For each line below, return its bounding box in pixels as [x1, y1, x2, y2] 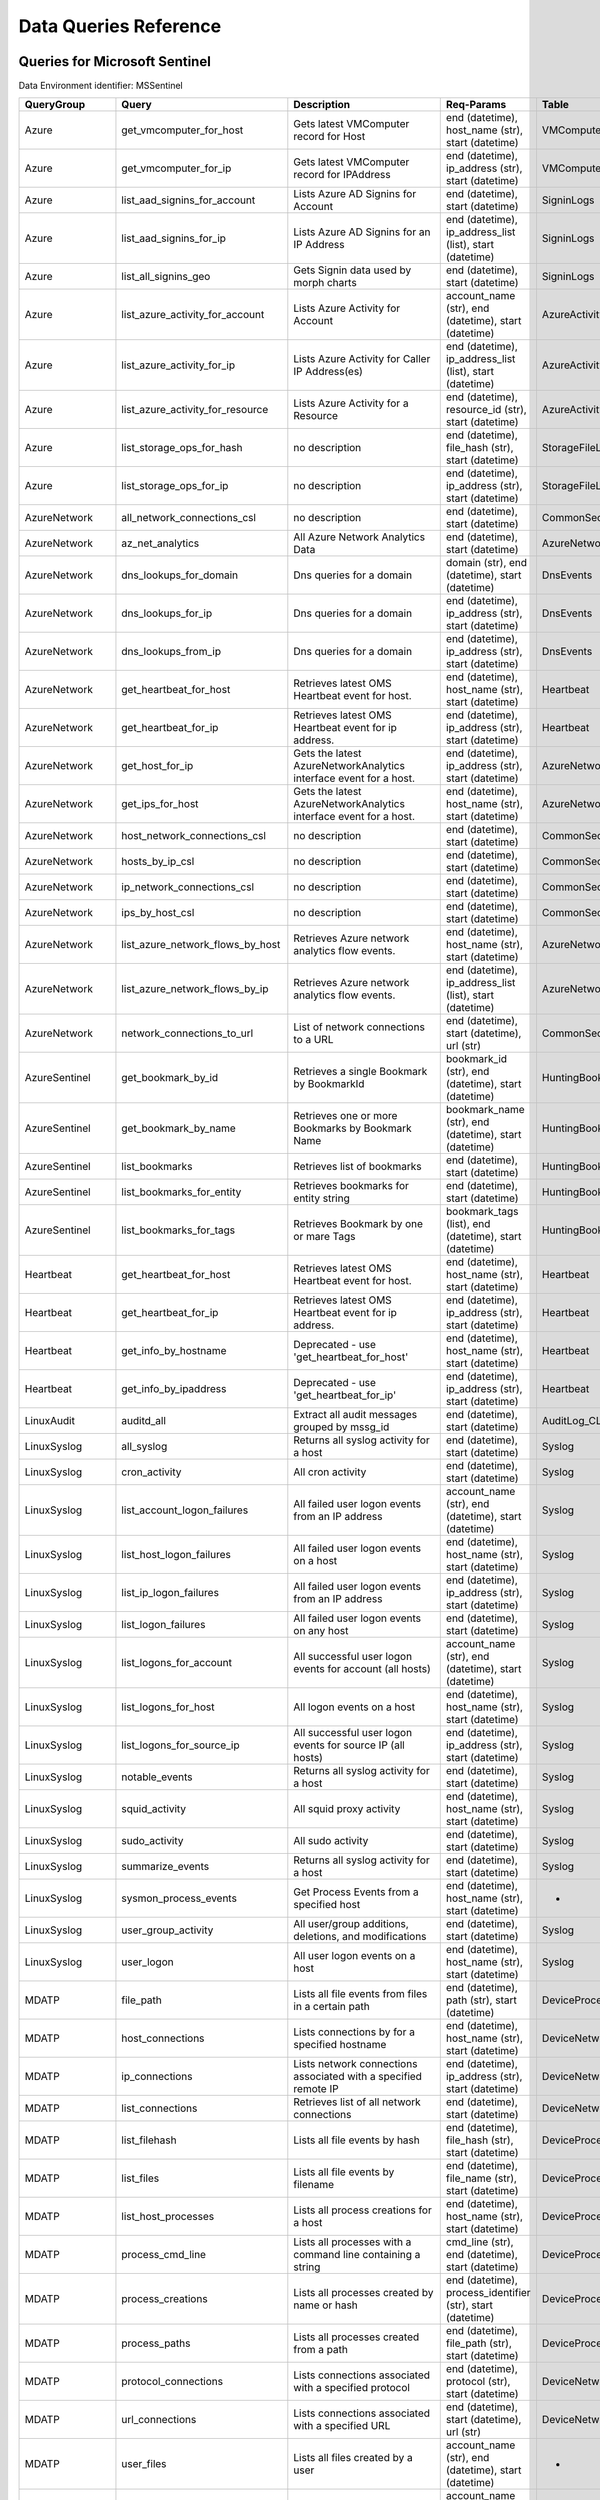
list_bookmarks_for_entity [121, 1185, 242, 1199]
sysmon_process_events [121, 1891, 237, 1905]
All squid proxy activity [293, 1802, 401, 1816]
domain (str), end [445, 556, 528, 570]
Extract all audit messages [293, 1408, 418, 1422]
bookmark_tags [445, 1205, 519, 1219]
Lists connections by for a [293, 2025, 415, 2039]
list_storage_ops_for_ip [121, 479, 229, 493]
